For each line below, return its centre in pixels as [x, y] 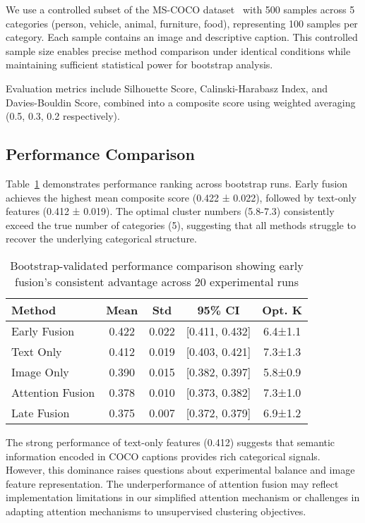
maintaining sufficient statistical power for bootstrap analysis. [139, 64]
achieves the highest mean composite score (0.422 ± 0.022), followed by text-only [181, 197]
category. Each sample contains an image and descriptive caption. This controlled [182, 37]
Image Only [40, 371]
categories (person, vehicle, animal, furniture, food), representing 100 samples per [182, 23]
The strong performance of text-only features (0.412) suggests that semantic [170, 442]
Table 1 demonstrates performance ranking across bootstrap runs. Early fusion [177, 183]
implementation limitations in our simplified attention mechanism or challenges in [183, 497]
